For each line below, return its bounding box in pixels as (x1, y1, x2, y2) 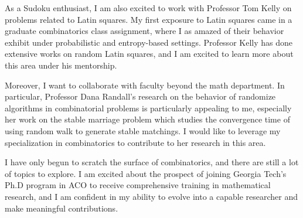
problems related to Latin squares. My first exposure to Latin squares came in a (5, 13, 292, 25)
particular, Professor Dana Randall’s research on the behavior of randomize (5, 90, 276, 103)
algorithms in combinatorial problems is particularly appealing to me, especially (5, 101, 292, 114)
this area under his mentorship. (5, 59, 117, 71)
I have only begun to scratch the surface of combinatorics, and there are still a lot (5, 156, 299, 168)
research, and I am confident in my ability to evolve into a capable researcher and (5, 190, 298, 202)
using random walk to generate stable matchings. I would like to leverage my (5, 124, 281, 137)
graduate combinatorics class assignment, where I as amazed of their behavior (5, 25, 284, 37)
